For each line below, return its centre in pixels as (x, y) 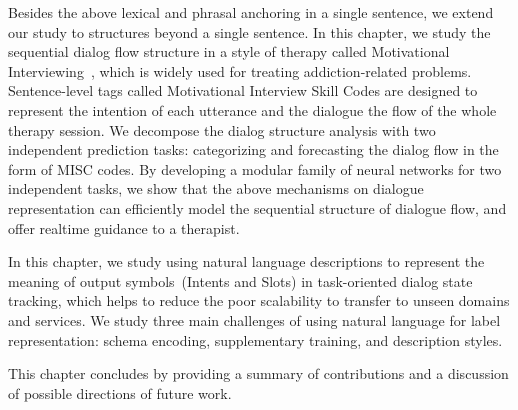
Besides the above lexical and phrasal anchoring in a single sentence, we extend (251, 12)
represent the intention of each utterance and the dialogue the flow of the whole (252, 109)
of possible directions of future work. (120, 392)
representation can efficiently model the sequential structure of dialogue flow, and (257, 207)
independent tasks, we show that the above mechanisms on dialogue (216, 188)
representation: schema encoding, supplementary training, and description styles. (255, 339)
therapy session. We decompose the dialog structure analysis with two (222, 129)
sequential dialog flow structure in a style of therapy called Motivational (229, 51)
